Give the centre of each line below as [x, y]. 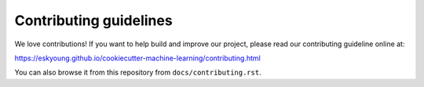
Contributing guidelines [93, 20]
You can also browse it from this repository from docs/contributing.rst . [138, 72]
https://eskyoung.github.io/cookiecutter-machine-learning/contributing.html [137, 58]
